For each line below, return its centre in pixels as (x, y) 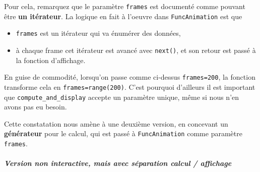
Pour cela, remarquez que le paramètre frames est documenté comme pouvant (125, 6)
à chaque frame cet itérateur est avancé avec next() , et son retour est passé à (136, 50)
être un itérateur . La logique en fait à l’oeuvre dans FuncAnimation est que (123, 16)
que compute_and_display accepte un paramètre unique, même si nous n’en (122, 97)
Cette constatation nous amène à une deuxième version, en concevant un (116, 123)
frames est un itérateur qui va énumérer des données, (98, 33)
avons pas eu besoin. (36, 107)
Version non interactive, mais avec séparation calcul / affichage (118, 163)
